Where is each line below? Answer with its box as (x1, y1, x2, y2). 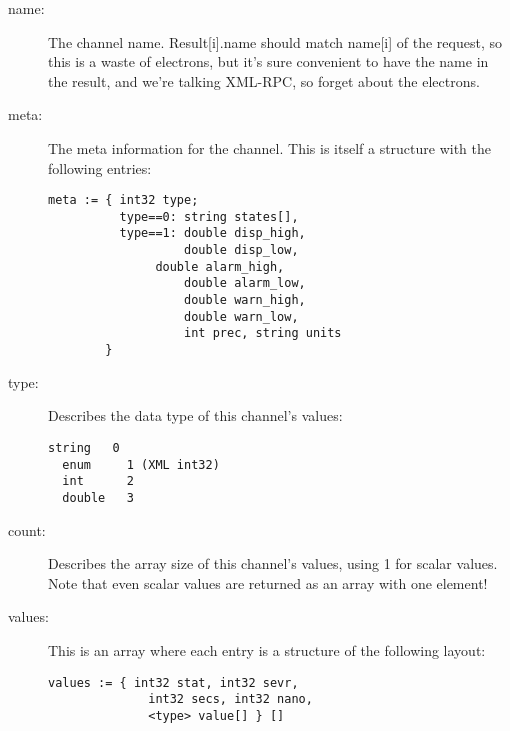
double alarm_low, (184, 276, 306, 291)
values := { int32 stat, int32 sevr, (48, 675, 299, 690)
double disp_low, (184, 243, 299, 258)
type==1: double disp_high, (119, 226, 306, 241)
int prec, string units (184, 326, 342, 341)
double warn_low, (184, 309, 299, 324)
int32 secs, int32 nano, (148, 692, 313, 707)
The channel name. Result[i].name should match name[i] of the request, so (48, 31, 502, 52)
